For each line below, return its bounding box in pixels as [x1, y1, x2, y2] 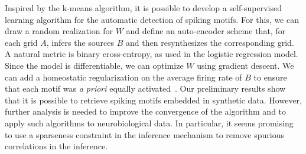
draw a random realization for [5, 25, 113, 37]
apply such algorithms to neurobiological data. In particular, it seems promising [5, 116, 294, 129]
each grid [5, 36, 38, 48]
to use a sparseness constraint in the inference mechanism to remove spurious [5, 128, 284, 140]
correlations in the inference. [5, 140, 108, 152]
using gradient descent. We [197, 59, 294, 71]
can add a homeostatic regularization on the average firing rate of [5, 71, 242, 83]
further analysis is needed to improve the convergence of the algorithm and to [5, 105, 287, 118]
